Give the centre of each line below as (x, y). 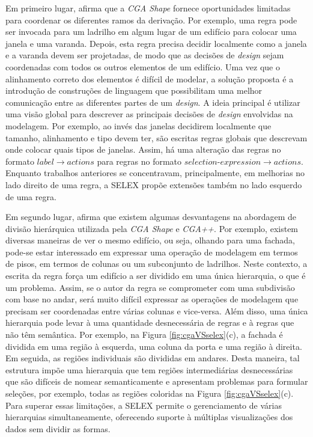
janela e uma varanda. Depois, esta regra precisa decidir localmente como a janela (156, 43)
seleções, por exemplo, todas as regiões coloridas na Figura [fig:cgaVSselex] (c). (150, 393)
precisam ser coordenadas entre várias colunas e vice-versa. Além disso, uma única (157, 310)
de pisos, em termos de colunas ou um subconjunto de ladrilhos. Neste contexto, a (156, 264)
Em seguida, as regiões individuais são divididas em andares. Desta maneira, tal (153, 358)
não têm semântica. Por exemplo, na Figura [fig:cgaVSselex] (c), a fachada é (144, 335)
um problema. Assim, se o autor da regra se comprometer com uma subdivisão (150, 287)
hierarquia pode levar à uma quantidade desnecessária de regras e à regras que (150, 322)
